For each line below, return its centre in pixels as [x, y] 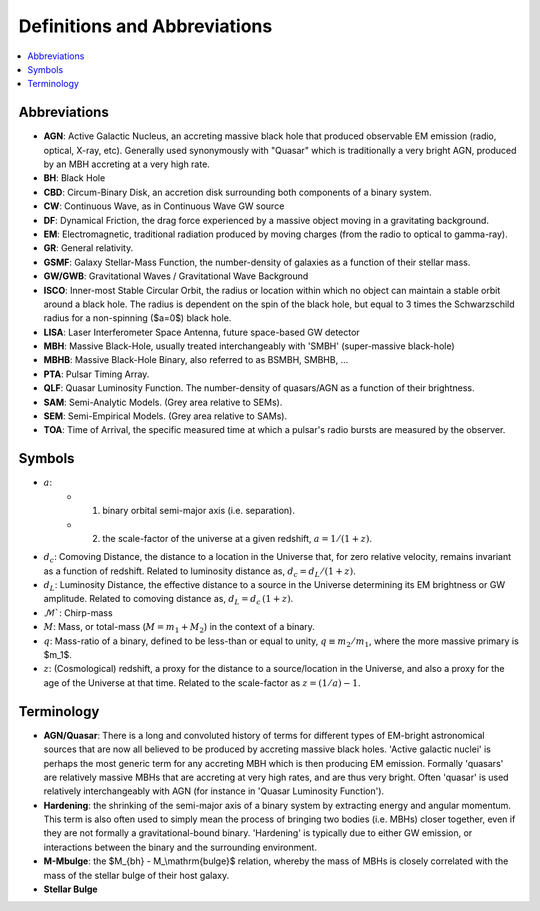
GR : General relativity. [88, 248]
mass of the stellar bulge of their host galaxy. [136, 875]
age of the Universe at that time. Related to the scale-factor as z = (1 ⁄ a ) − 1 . [202, 682]
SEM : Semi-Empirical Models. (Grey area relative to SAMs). [165, 416]
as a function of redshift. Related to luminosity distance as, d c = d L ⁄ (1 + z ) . [199, 572]
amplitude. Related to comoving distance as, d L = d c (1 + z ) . [168, 600]
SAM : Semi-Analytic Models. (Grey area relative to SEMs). [163, 402]
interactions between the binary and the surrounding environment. [180, 847]
